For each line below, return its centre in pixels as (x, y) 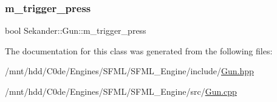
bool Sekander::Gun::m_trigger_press (76, 30)
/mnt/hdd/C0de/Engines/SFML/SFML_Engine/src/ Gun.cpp (121, 91)
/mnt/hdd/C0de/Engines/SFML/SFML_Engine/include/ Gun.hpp (129, 71)
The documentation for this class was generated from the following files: (139, 50)
